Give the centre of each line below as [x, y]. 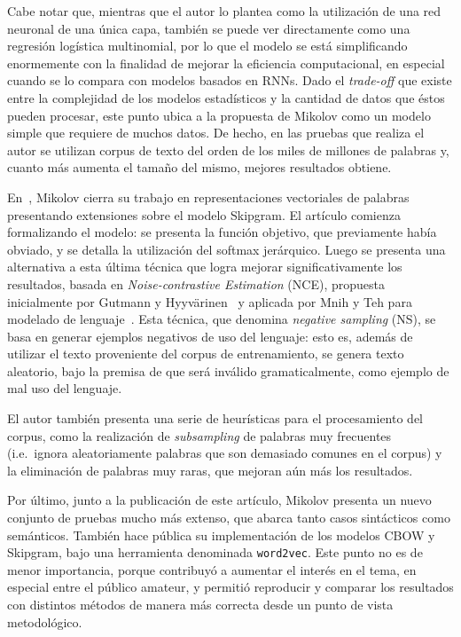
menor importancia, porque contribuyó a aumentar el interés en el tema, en [212, 569]
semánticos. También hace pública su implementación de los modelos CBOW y [221, 535]
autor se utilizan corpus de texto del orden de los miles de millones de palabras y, [228, 149]
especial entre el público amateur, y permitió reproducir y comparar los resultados [230, 587]
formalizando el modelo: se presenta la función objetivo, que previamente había [222, 232]
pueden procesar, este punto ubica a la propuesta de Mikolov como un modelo [219, 115]
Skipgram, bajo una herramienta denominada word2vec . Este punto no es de [215, 552]
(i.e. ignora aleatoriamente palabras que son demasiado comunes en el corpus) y [225, 453]
